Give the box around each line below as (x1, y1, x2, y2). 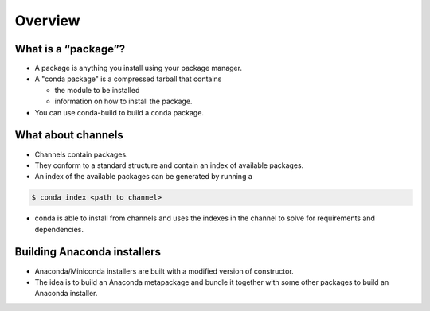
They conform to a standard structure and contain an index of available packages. (34, 160, 304, 170)
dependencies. (34, 224, 84, 234)
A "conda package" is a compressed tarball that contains (34, 74, 222, 84)
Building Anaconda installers (14, 245, 161, 259)
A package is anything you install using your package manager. (34, 64, 243, 73)
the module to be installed (54, 85, 140, 95)
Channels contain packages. (34, 150, 128, 159)
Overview (14, 12, 80, 29)
